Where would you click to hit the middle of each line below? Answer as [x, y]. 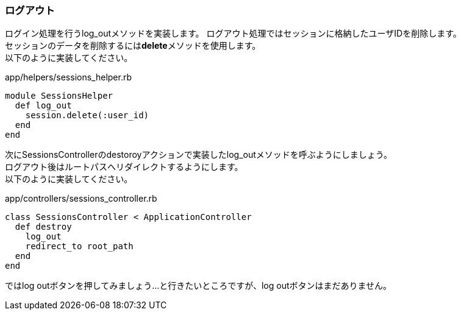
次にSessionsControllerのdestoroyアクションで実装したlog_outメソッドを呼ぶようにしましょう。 [198, 155]
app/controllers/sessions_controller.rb [81, 199]
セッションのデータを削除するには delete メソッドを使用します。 [133, 46]
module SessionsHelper [59, 96]
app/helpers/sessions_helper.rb [69, 77]
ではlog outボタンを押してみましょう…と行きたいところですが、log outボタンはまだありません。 [198, 286]
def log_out [43, 106]
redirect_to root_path [79, 246]
